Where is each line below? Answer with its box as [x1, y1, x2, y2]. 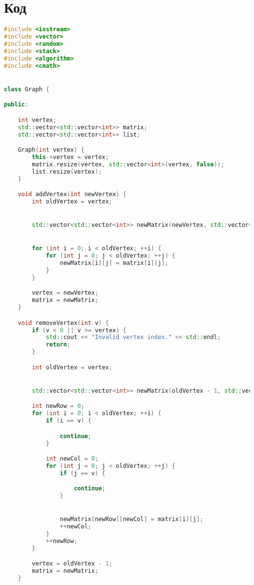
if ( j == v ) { [60, 469, 106, 477]
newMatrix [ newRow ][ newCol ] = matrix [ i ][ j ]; [60, 516, 204, 523]
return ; [45, 341, 71, 348]
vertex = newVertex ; [32, 289, 99, 297]
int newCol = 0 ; [45, 455, 99, 463]
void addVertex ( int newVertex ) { [18, 191, 127, 198]
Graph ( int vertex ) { [18, 146, 85, 154]
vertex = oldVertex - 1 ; [32, 560, 112, 567]
